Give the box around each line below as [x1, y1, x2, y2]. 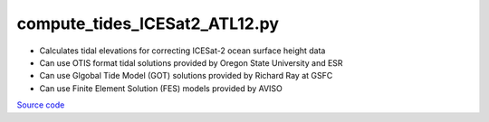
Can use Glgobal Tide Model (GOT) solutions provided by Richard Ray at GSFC [39, 70, 333, 81]
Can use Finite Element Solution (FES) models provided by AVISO [39, 82, 283, 94]
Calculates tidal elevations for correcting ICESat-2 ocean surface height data [39, 45, 326, 56]
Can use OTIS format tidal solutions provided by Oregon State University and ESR [39, 57, 343, 68]
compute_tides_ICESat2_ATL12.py [16, 14, 280, 33]
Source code [16, 99, 65, 110]
